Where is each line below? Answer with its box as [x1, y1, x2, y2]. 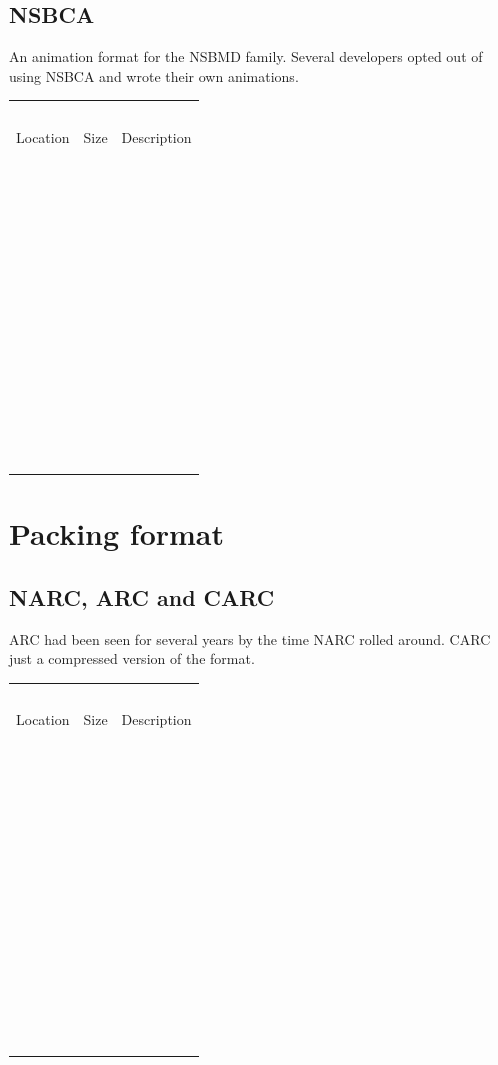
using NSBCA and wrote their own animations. [9, 65, 299, 86]
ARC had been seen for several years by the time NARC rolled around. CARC [9, 628, 491, 649]
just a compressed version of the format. [9, 648, 255, 669]
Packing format [9, 513, 225, 554]
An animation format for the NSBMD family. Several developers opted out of [9, 46, 483, 67]
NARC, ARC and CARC [9, 581, 275, 612]
